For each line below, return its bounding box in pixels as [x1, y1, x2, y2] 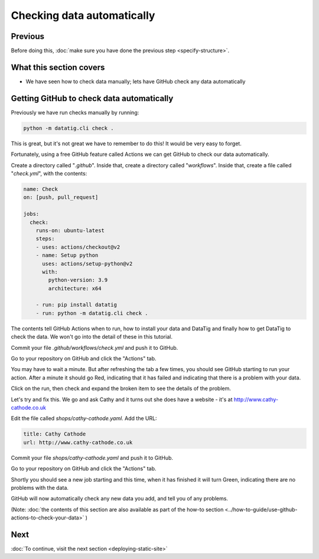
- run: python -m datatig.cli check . [35, 310, 148, 316]
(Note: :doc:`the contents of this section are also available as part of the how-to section [11, 506, 224, 513]
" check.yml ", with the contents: [11, 170, 87, 177]
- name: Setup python [35, 252, 99, 259]
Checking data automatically [11, 9, 155, 22]
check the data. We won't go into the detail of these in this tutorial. [11, 333, 172, 340]
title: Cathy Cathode [23, 431, 86, 437]
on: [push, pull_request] [23, 194, 99, 201]
